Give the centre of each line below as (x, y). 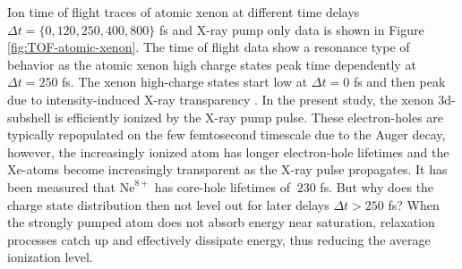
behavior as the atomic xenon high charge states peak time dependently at (212, 64)
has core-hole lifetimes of (222, 186)
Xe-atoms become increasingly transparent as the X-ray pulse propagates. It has (227, 169)
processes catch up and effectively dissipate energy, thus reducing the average (219, 239)
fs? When (414, 204)
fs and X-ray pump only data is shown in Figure (291, 29)
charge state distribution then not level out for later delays (168, 204)
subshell (29, 117)
